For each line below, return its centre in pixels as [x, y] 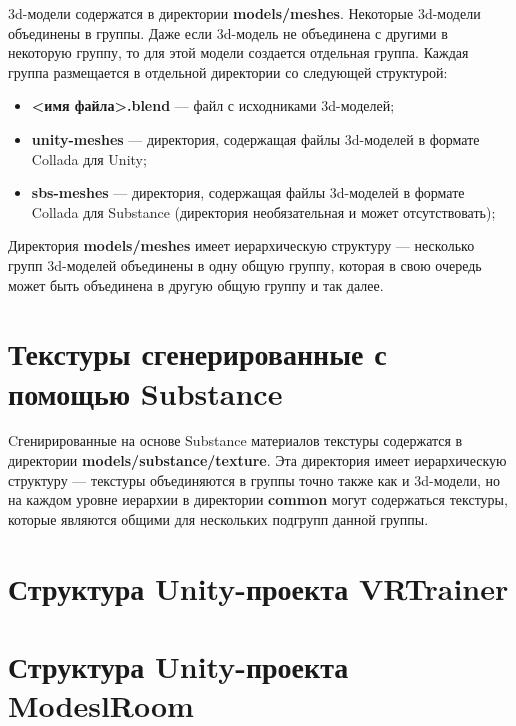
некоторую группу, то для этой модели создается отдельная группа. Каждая [238, 52]
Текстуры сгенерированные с [197, 353]
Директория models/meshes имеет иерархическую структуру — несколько [241, 245]
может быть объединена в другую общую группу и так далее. [196, 284]
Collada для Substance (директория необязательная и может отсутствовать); [263, 211]
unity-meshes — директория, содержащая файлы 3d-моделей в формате [255, 138]
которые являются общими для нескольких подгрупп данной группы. [218, 518]
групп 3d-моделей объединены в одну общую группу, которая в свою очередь [245, 264]
